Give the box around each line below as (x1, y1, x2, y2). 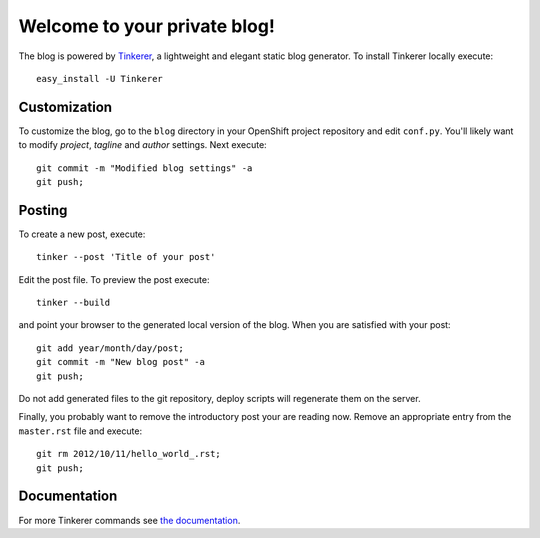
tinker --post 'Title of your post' (36, 251, 216, 263)
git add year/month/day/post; (36, 342, 185, 354)
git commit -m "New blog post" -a (36, 356, 205, 368)
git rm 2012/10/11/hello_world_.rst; (36, 448, 222, 460)
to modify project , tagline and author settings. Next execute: (18, 139, 267, 151)
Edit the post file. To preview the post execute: (18, 273, 210, 285)
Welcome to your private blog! (18, 15, 275, 37)
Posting (18, 201, 68, 219)
